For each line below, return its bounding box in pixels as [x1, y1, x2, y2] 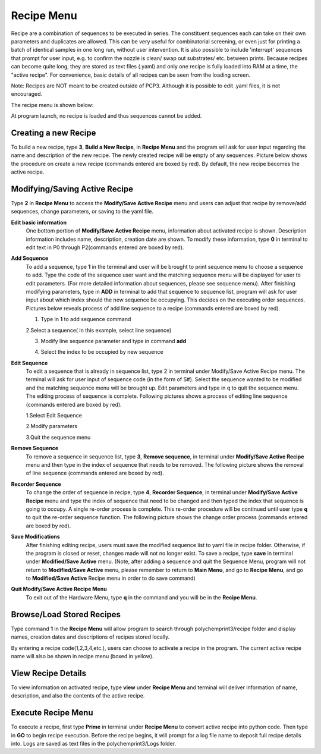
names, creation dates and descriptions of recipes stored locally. [11, 633, 170, 640]
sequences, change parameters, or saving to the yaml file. [11, 208, 154, 215]
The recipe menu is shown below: [11, 101, 94, 108]
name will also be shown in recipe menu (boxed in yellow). [11, 652, 154, 659]
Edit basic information [11, 219, 67, 226]
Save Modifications [11, 533, 61, 541]
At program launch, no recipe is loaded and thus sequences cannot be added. [11, 112, 202, 120]
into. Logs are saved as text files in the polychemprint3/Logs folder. [11, 740, 177, 747]
